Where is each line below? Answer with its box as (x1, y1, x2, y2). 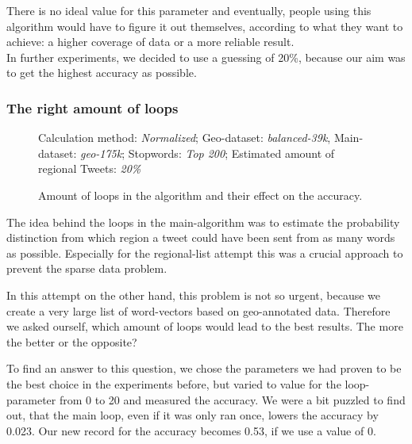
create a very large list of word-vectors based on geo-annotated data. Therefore (6, 302, 391, 319)
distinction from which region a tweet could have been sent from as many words (6, 229, 395, 246)
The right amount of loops (6, 98, 179, 117)
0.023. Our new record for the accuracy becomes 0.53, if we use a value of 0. (6, 422, 376, 438)
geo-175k (79, 144, 122, 161)
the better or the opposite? (6, 333, 137, 350)
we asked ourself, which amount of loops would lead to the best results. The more (6, 318, 403, 335)
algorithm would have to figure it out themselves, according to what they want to (6, 17, 403, 34)
